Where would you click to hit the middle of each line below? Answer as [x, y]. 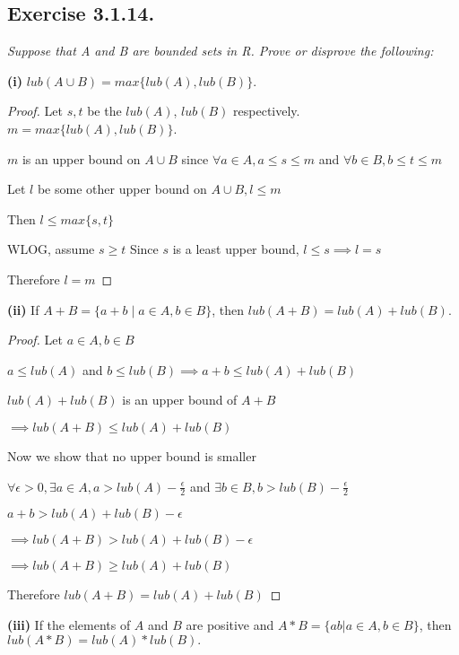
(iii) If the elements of [69, 624]
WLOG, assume [51, 249]
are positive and [230, 624]
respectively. [267, 111]
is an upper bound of [180, 400]
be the [104, 111]
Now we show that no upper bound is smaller [132, 455]
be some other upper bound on [122, 189]
